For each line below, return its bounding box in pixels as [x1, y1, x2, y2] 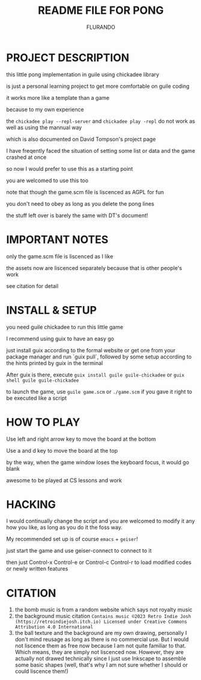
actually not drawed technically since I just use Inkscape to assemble [14, 655, 186, 662]
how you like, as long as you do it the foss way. [6, 524, 123, 531]
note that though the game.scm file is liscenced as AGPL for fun [6, 188, 164, 195]
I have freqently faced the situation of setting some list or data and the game [6, 147, 196, 154]
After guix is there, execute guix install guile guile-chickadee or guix [6, 371, 185, 378]
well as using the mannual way [6, 124, 82, 131]
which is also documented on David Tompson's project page [6, 135, 156, 142]
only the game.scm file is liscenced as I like [6, 253, 113, 260]
